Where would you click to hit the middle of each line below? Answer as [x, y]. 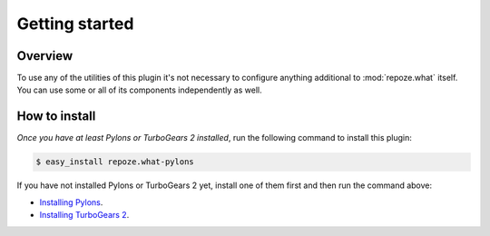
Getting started [75, 24]
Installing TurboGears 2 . [84, 215]
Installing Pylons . [71, 202]
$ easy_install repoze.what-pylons [115, 162]
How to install [56, 117]
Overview [45, 56]
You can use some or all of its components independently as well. [139, 90]
